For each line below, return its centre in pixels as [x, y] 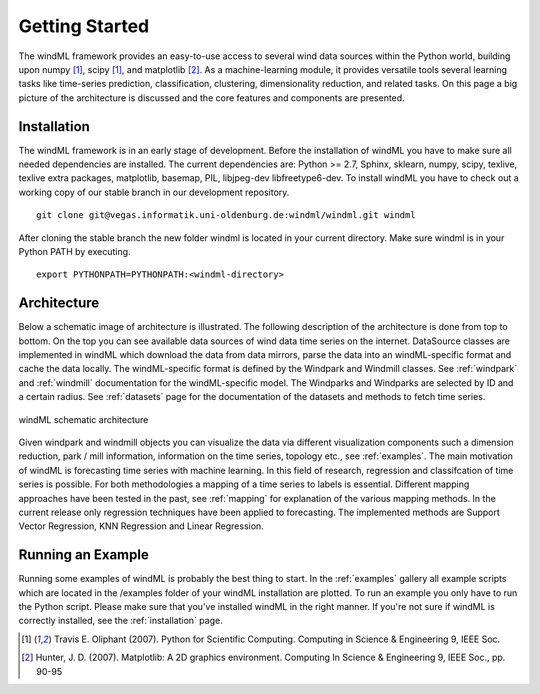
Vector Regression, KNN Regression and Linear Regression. [141, 526]
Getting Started [84, 26]
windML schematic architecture [83, 419]
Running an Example [83, 555]
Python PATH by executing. [74, 251]
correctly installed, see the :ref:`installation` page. [121, 621]
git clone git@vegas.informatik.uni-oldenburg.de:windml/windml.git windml [226, 215]
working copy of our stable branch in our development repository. [154, 192]
